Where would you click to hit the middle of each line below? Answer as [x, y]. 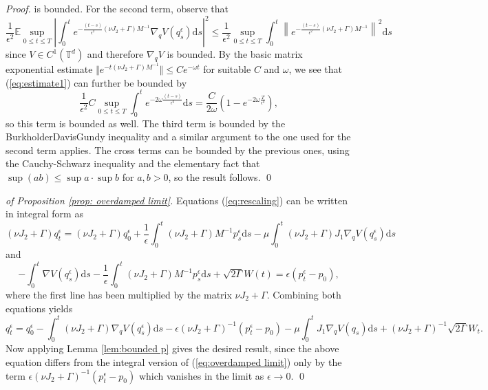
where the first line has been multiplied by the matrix [119, 294]
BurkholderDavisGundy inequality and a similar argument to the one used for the [178, 137]
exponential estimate [49, 69]
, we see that [315, 69]
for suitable [227, 69]
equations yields [39, 308]
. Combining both [304, 294]
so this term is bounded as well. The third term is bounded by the [146, 123]
